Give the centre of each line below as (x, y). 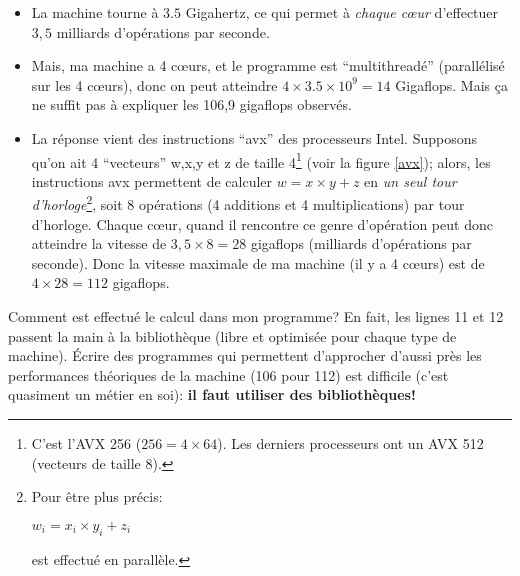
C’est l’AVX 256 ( (86, 443)
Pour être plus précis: (97, 496)
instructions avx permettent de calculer (152, 180)
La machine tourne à (95, 12)
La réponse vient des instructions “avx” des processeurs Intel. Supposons (254, 137)
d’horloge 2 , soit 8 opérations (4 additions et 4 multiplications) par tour (248, 203)
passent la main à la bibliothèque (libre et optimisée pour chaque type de (232, 335)
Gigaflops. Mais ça (451, 84)
